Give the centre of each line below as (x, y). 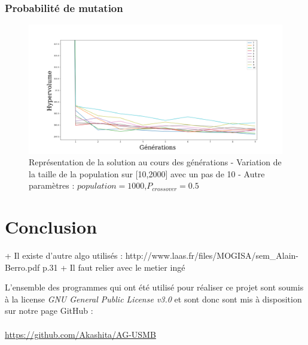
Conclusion (51, 227)
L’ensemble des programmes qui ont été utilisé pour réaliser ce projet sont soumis (154, 287)
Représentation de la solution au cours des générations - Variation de (155, 162)
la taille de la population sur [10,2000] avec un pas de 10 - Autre (147, 173)
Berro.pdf (22, 267)
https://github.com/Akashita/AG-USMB (80, 334)
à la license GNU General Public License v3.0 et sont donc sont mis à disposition (153, 299)
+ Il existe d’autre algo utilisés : (64, 255)
